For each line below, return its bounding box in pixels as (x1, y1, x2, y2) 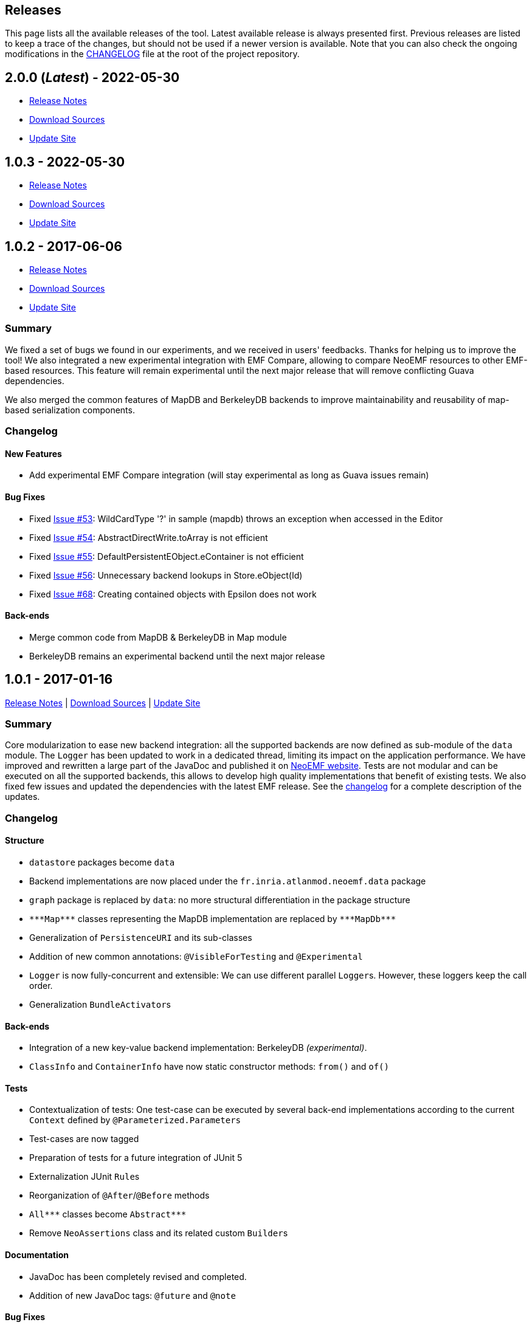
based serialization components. (5, 404, 135, 415)
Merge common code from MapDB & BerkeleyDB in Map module (29, 632, 287, 642)
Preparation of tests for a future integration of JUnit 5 (29, 1152, 243, 1163)
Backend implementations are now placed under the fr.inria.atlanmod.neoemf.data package (29, 875, 426, 886)
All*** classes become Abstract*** (29, 1209, 187, 1220)
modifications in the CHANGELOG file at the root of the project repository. (5, 49, 300, 60)
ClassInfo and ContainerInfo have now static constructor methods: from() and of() (29, 1061, 389, 1072)
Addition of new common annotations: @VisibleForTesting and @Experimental (29, 951, 363, 962)
